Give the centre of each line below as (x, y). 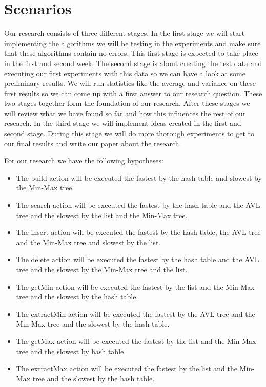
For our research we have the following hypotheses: (84, 160)
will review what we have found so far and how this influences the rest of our (125, 113)
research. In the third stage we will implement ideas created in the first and (123, 123)
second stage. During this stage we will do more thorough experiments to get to (129, 133)
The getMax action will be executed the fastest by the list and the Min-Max (136, 341)
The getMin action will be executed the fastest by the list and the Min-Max (135, 286)
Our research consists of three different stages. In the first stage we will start (125, 33)
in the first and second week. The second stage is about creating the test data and (133, 63)
